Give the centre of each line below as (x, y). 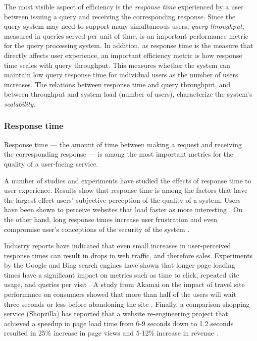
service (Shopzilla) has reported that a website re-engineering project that (116, 313)
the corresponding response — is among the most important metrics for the (119, 154)
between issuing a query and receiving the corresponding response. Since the (120, 16)
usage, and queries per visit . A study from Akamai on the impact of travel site (124, 284)
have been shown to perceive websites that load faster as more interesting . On (123, 209)
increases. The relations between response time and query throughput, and (117, 84)
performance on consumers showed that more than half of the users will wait (120, 294)
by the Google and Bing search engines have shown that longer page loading (120, 265)
